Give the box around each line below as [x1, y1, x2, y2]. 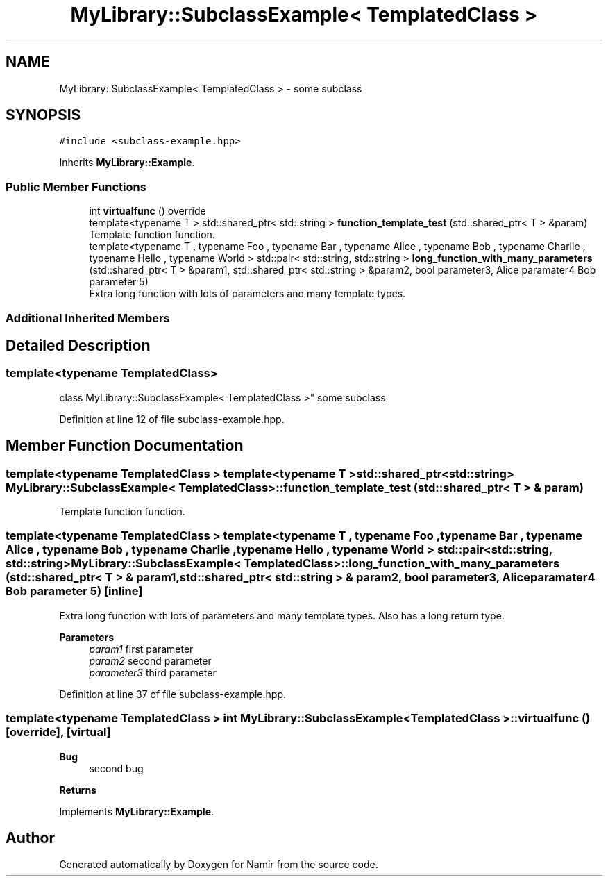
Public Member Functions [6, 179, 146, 194]
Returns [59, 783, 96, 796]
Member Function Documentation [6, 437, 244, 455]
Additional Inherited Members [6, 310, 170, 325]
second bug [89, 762, 144, 774]
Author [6, 829, 55, 847]
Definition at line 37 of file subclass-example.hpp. [59, 688, 287, 700]
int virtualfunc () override [89, 205, 206, 217]
